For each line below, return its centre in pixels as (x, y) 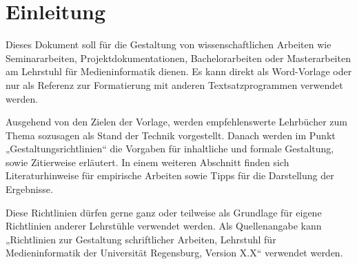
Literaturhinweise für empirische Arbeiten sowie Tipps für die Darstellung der (170, 175)
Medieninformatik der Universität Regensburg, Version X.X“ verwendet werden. (174, 253)
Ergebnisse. (29, 189)
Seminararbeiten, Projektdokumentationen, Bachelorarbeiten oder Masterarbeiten (178, 58)
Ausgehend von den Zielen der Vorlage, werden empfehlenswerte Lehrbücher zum (177, 122)
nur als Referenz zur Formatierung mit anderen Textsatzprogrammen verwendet (174, 84)
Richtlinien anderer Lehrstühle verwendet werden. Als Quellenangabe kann (164, 226)
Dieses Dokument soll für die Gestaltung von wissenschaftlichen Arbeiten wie (169, 44)
